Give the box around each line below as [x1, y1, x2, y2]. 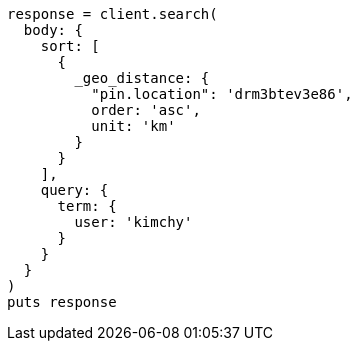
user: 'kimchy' [74, 214, 193, 230]
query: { [40, 182, 109, 198]
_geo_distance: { [74, 70, 210, 86]
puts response [7, 294, 117, 310]
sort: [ [40, 38, 100, 54]
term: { [57, 198, 117, 214]
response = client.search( [7, 6, 218, 22]
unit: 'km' [91, 118, 176, 134]
